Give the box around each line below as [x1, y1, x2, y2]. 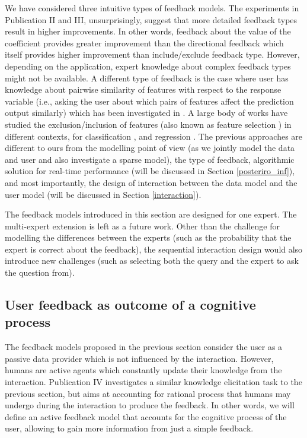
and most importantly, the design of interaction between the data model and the [5, 176, 298, 188]
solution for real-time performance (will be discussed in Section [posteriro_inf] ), [5, 165, 295, 177]
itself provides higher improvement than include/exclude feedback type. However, [5, 48, 300, 61]
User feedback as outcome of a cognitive [5, 295, 256, 314]
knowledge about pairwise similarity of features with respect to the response [5, 83, 282, 96]
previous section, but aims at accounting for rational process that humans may [5, 387, 291, 399]
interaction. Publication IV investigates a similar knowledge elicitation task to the [5, 376, 302, 388]
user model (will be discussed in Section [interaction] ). [5, 188, 202, 200]
